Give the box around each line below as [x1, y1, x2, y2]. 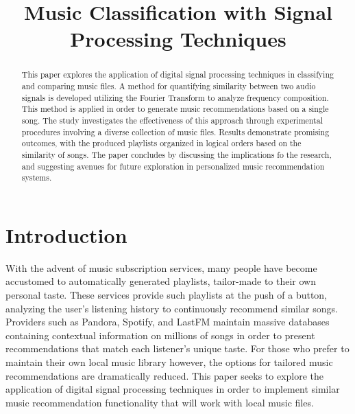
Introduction [5, 220, 127, 249]
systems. [21, 172, 52, 183]
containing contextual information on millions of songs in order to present [5, 327, 315, 342]
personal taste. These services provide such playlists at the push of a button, [5, 288, 328, 302]
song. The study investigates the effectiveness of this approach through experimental [21, 114, 323, 126]
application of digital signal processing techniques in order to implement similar [5, 382, 340, 396]
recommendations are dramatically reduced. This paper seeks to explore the [5, 368, 324, 382]
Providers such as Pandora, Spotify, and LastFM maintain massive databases [5, 314, 330, 329]
